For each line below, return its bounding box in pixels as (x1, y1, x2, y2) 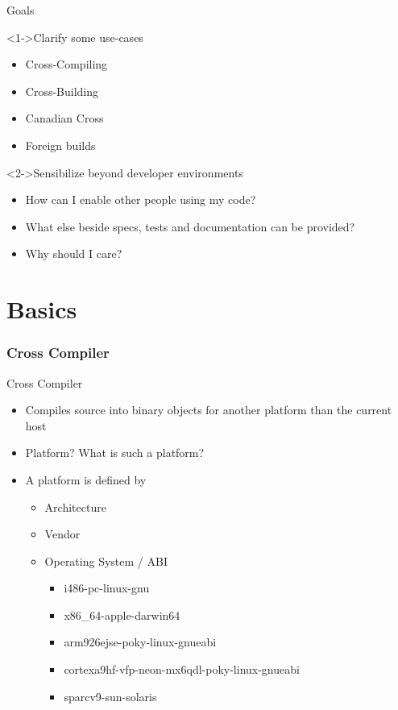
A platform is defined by (25, 471, 147, 488)
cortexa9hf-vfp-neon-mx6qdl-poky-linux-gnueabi (64, 661, 300, 678)
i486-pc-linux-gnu (64, 579, 150, 596)
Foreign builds (25, 136, 96, 153)
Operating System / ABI (44, 552, 168, 569)
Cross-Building (25, 82, 99, 99)
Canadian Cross (25, 110, 104, 127)
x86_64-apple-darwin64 (64, 606, 180, 623)
